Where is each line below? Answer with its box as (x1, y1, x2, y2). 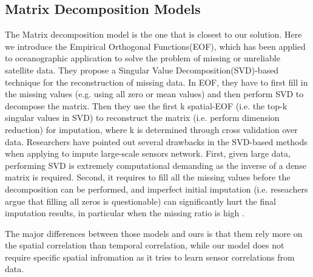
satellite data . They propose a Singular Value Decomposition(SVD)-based (5, 63, 279, 76)
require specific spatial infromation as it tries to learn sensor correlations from (5, 250, 295, 263)
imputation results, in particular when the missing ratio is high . (5, 207, 244, 219)
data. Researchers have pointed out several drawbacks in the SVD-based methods (5, 135, 308, 148)
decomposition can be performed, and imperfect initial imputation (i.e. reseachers (5, 182, 308, 195)
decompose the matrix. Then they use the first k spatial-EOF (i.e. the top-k (5, 99, 288, 112)
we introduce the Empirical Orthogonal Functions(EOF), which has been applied (5, 39, 306, 52)
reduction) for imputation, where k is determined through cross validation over (5, 123, 298, 135)
